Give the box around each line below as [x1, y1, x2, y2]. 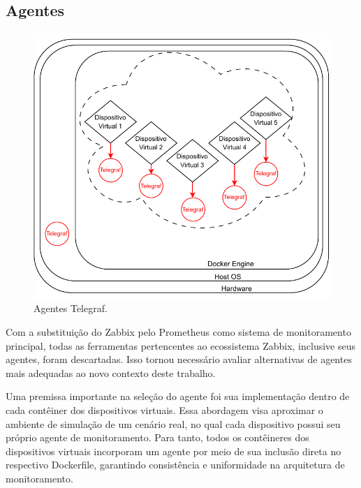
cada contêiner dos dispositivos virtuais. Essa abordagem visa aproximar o [6, 403, 323, 417]
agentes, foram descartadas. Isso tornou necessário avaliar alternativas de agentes [6, 352, 352, 367]
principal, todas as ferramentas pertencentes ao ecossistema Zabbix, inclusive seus [6, 338, 355, 353]
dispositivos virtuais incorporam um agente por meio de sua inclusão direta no [6, 443, 341, 458]
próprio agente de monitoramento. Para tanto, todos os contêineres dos [6, 430, 309, 445]
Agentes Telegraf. [34, 301, 108, 316]
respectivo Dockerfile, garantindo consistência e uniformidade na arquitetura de [6, 457, 345, 472]
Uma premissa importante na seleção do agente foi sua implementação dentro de [6, 389, 350, 404]
